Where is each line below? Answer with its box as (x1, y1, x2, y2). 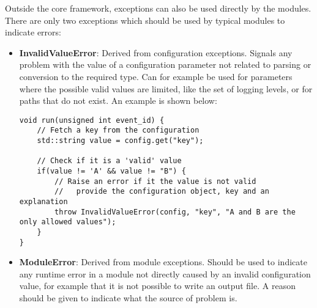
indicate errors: (5, 26, 61, 38)
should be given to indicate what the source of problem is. (19, 291, 237, 304)
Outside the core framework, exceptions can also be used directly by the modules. (5, 2, 311, 14)
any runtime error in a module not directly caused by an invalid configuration (19, 267, 311, 280)
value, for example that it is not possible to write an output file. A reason (19, 279, 296, 292)
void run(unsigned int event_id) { (19, 116, 165, 125)
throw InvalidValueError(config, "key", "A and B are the (54, 207, 296, 216)
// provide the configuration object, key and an (54, 187, 269, 196)
